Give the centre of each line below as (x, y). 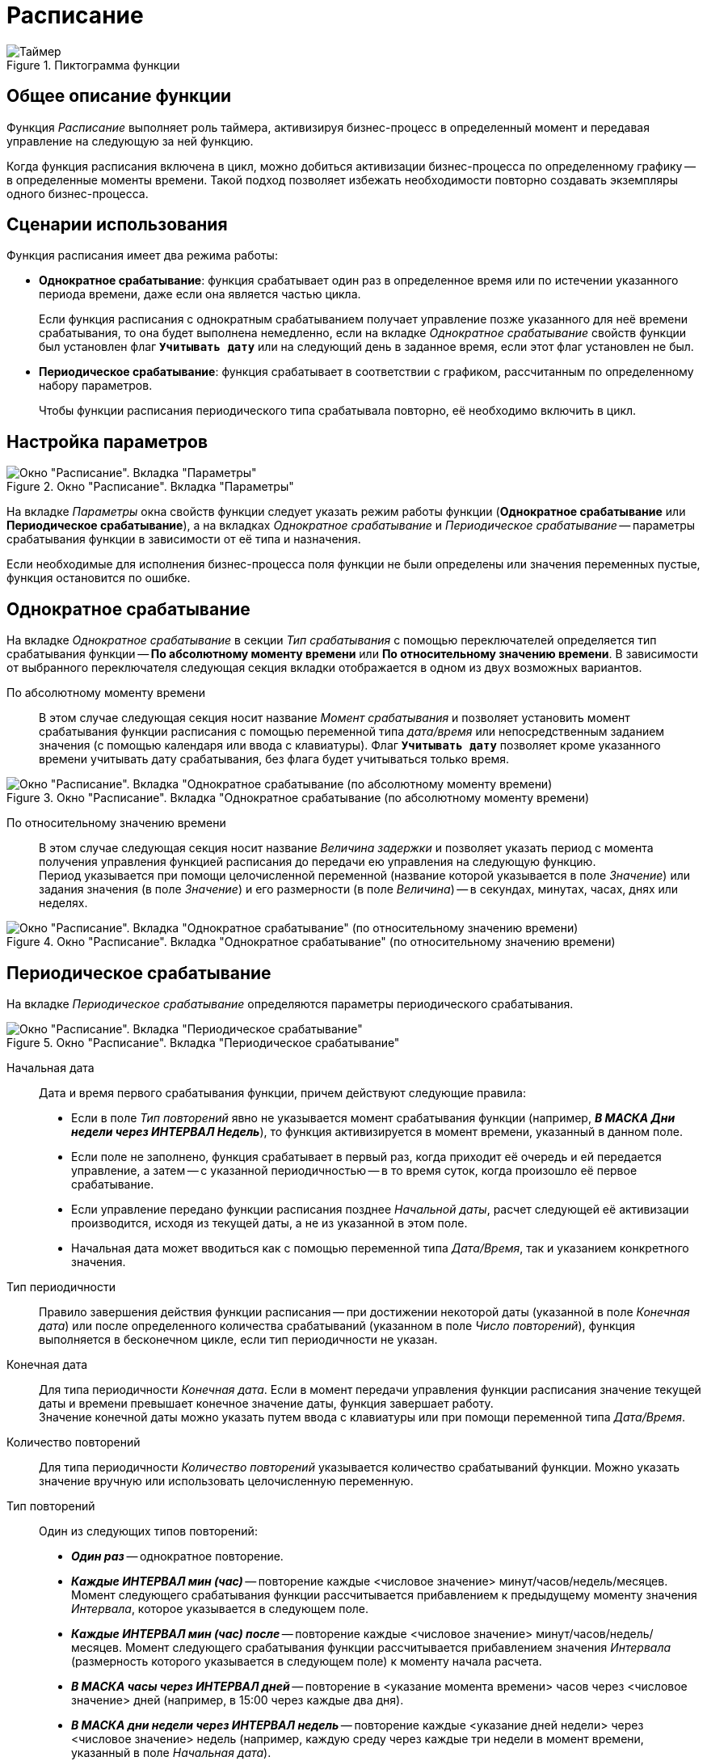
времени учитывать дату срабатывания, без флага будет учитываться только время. (274, 759)
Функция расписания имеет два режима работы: (142, 255)
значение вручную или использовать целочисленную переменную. (226, 1480)
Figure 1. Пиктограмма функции (93, 65)
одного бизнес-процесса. (78, 193)
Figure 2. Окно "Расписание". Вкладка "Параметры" (150, 487)
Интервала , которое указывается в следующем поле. (220, 1608)
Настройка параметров (107, 441)
